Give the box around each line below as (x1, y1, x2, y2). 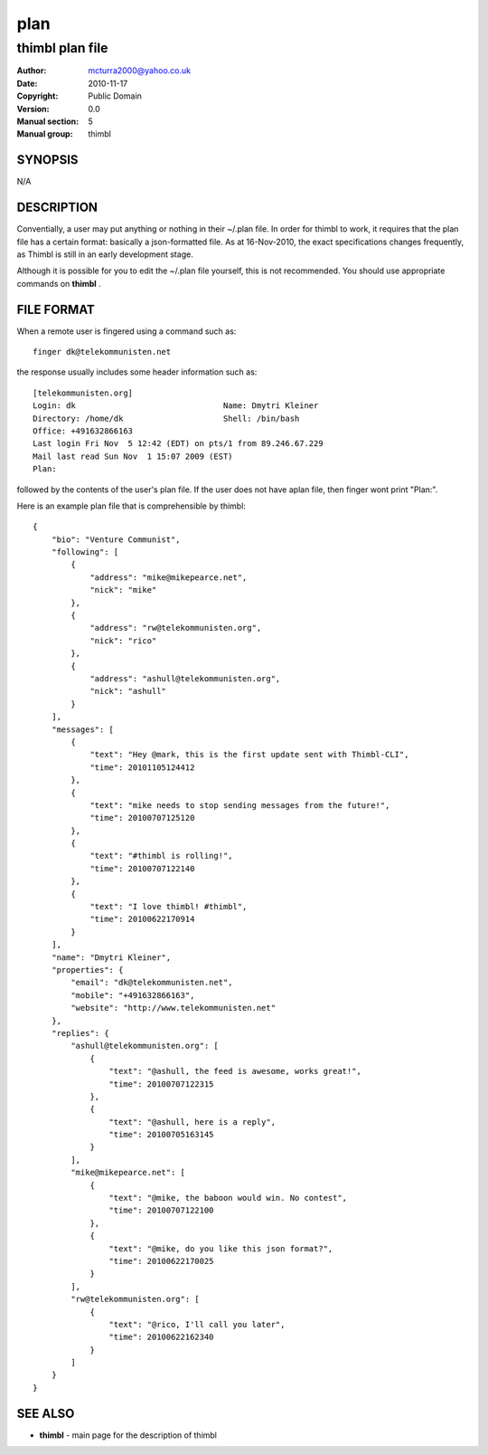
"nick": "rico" (89, 635, 157, 646)
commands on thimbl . (16, 278, 101, 289)
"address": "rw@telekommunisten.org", (89, 623, 262, 633)
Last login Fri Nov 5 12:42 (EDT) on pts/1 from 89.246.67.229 (33, 439, 324, 449)
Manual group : (16, 128, 73, 139)
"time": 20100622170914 (89, 914, 195, 925)
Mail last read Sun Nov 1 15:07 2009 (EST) (33, 451, 234, 461)
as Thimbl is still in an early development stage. (16, 249, 193, 260)
